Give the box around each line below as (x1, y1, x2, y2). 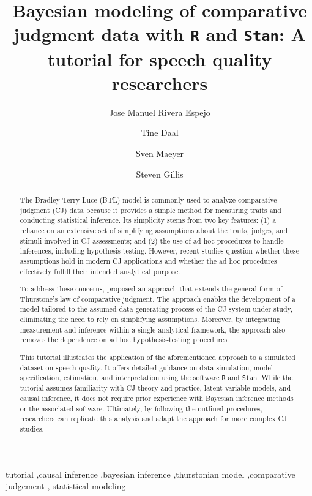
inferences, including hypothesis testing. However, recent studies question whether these (20, 246, 299, 256)
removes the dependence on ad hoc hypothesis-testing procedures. (20, 334, 229, 345)
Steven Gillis (136, 167, 184, 180)
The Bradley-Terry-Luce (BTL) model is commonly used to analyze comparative (20, 194, 277, 205)
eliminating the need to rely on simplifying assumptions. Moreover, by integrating (20, 314, 280, 325)
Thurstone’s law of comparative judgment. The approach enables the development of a (20, 293, 295, 304)
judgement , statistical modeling (6, 479, 126, 492)
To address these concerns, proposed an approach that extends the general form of (20, 284, 283, 294)
